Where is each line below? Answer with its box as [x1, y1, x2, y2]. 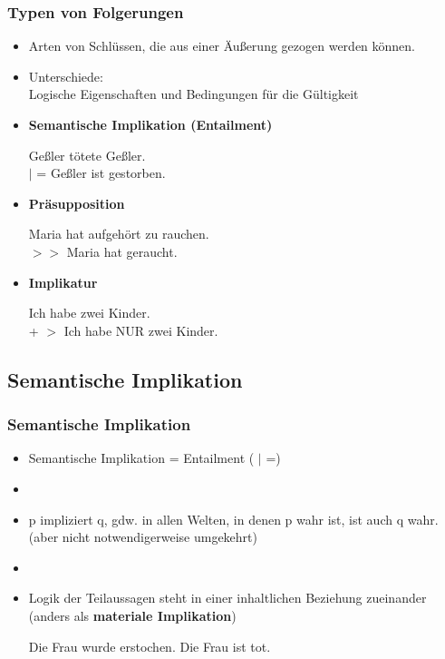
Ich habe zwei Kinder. [28, 303, 150, 322]
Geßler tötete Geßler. [28, 145, 146, 164]
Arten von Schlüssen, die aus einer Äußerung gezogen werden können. [28, 36, 416, 55]
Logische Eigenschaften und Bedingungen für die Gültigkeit [28, 84, 359, 103]
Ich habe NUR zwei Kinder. [63, 320, 218, 339]
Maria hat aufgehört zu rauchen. [28, 224, 209, 243]
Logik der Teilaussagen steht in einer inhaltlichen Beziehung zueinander [28, 588, 427, 607]
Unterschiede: [28, 66, 103, 85]
